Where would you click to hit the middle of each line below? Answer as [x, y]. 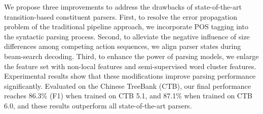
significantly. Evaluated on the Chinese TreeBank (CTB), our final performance [128, 85]
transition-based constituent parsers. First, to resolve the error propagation [121, 16]
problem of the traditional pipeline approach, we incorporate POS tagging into [126, 26]
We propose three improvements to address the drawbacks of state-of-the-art [123, 7]
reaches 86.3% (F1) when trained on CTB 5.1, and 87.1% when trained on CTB [128, 96]
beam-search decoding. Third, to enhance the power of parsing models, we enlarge [131, 56]
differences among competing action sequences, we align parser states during [123, 46]
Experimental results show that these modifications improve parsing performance [130, 76]
